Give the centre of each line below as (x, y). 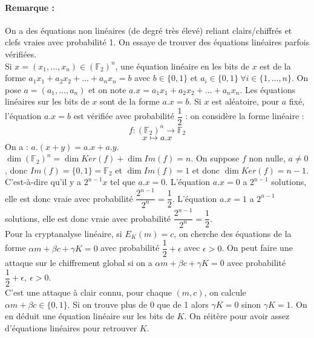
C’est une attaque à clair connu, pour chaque (88, 292)
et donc (206, 170)
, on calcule (225, 292)
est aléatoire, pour (246, 101)
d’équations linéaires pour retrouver (71, 327)
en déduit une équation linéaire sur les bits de (90, 316)
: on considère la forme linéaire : (245, 116)
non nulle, (267, 158)
